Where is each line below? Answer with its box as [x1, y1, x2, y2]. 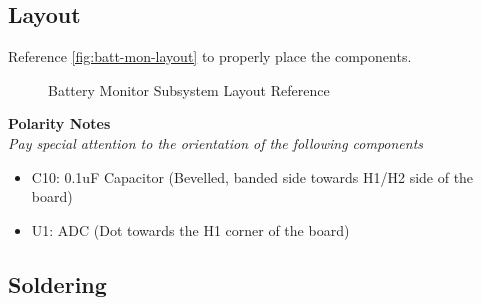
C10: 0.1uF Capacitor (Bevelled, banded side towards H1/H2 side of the [31, 166, 474, 187]
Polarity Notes [8, 113, 111, 134]
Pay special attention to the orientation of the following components [8, 132, 424, 153]
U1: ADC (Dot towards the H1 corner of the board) [31, 219, 350, 240]
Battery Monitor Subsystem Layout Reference [48, 79, 330, 100]
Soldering [8, 268, 107, 299]
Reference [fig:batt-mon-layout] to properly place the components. [8, 46, 412, 67]
